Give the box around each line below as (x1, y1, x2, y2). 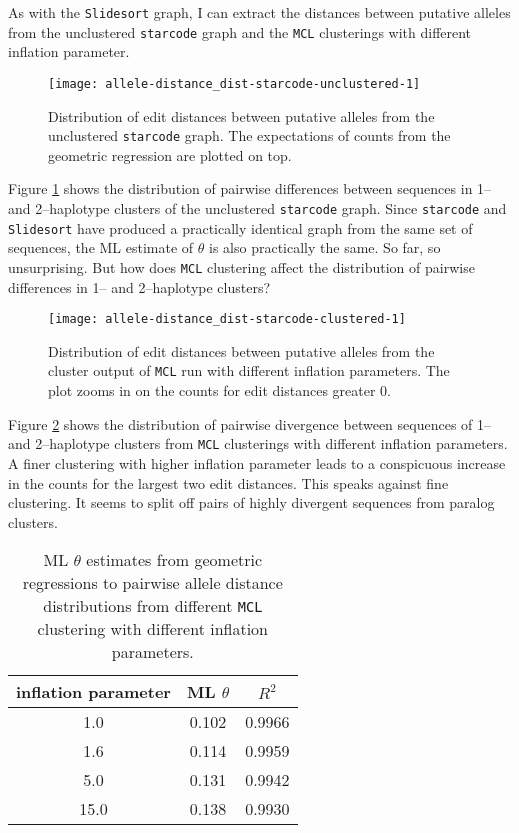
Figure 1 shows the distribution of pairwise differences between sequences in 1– (8, 178, 492, 199)
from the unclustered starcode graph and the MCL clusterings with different (8, 21, 472, 42)
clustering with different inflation (37, 617, 269, 641)
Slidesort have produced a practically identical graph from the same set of (8, 217, 473, 238)
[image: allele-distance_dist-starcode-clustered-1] (48, 312, 406, 327)
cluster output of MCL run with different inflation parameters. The (48, 360, 450, 381)
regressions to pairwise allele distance (22, 571, 283, 595)
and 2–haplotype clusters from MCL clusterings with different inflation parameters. (8, 433, 508, 454)
